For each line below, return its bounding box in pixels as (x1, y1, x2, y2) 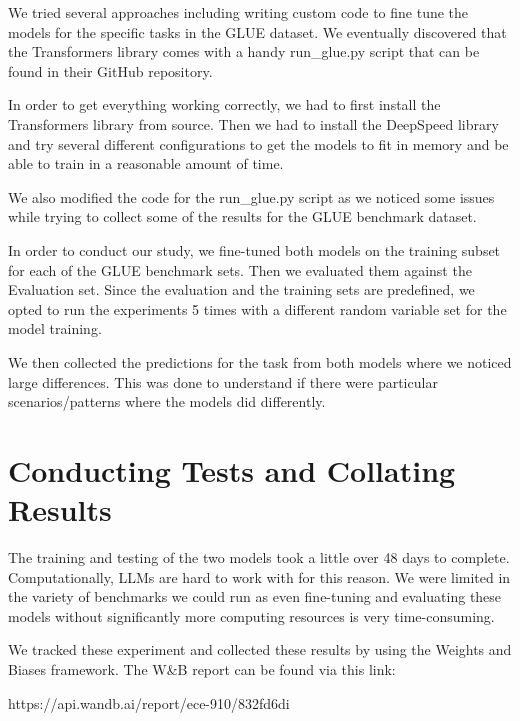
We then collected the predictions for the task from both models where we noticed (8, 351, 512, 372)
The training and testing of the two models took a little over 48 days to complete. (8, 547, 510, 567)
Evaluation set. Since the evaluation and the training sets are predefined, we (8, 279, 475, 300)
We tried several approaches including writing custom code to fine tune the (8, 2, 469, 22)
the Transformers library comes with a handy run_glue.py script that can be (8, 41, 480, 62)
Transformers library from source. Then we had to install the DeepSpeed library (8, 113, 499, 134)
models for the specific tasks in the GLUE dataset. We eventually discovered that (8, 21, 507, 42)
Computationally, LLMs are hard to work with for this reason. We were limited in (8, 566, 511, 587)
